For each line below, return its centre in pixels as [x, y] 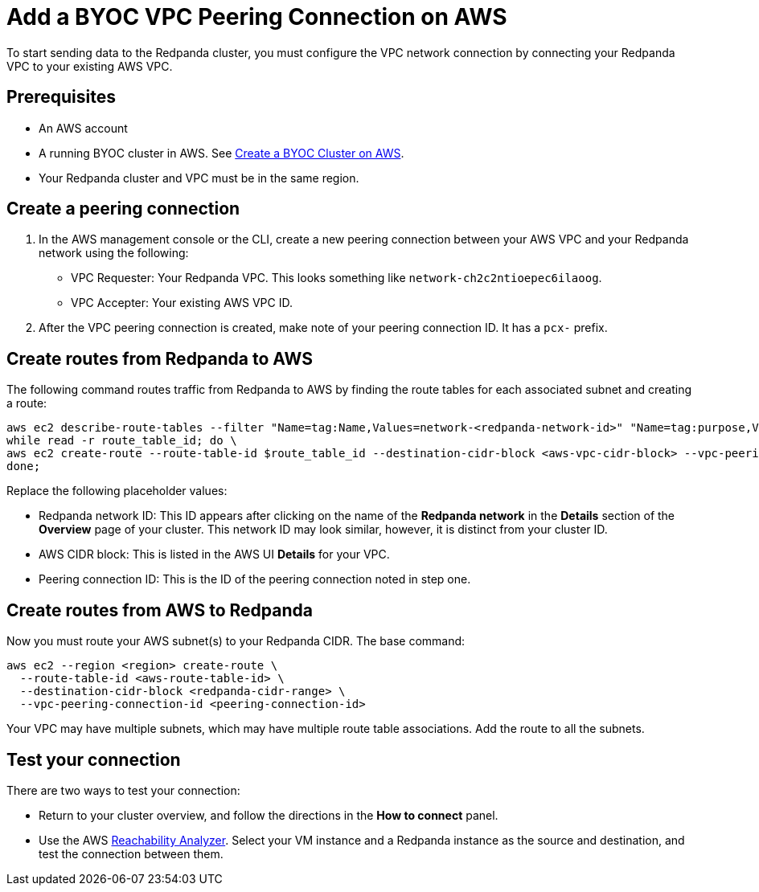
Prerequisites [61, 97]
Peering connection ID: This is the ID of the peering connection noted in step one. [255, 579]
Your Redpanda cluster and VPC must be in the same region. [199, 178]
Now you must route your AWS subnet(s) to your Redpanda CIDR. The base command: [236, 641]
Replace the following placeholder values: [117, 491]
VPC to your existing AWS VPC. [90, 66]
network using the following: [114, 253]
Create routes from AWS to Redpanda [160, 610]
